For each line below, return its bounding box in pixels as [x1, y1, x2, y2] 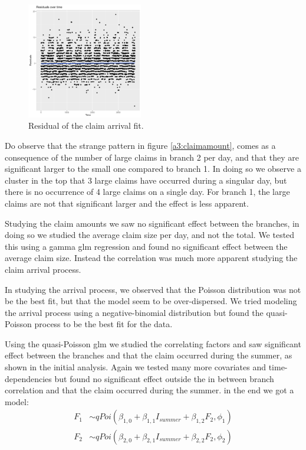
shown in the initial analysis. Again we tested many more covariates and [5, 361, 266, 373]
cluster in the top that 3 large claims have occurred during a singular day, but [5, 174, 287, 186]
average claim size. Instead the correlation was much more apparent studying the [5, 252, 298, 264]
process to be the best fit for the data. [34, 318, 173, 330]
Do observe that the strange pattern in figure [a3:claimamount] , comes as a [5, 139, 276, 151]
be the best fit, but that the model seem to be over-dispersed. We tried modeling [5, 295, 297, 307]
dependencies [5, 372, 52, 384]
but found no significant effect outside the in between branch [54, 372, 274, 384]
